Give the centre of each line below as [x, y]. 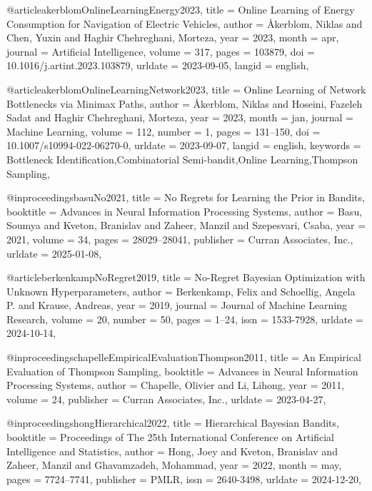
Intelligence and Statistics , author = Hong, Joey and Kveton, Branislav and [172, 451]
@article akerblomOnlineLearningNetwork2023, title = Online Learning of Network [186, 89]
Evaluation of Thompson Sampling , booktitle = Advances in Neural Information [182, 371]
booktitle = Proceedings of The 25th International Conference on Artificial [171, 437]
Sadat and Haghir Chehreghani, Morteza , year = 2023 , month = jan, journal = [180, 117]
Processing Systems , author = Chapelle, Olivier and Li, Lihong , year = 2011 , [176, 385]
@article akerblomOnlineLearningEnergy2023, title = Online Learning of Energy [181, 9]
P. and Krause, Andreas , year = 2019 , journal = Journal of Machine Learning [177, 305]
